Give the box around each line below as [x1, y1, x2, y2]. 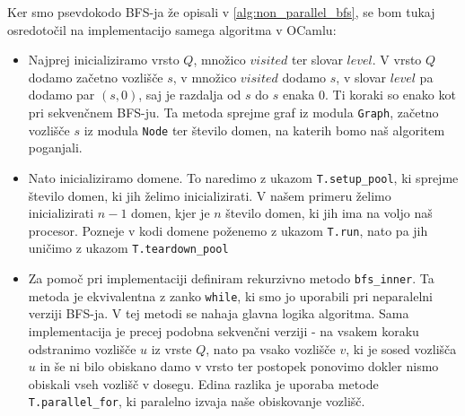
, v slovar [336, 67, 387, 86]
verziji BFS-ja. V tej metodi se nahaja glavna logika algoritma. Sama [28, 304, 409, 323]
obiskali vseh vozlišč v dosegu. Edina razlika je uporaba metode [28, 374, 379, 393]
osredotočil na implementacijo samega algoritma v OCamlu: [7, 20, 337, 39]
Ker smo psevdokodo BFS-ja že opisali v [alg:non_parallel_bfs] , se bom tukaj [7, 3, 435, 21]
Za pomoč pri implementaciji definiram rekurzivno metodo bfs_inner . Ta [28, 269, 434, 288]
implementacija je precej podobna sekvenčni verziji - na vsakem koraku [28, 321, 419, 340]
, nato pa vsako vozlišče [206, 339, 336, 358]
